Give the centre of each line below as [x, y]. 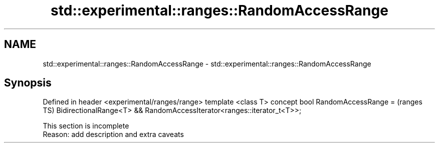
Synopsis [28, 83]
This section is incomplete [86, 126]
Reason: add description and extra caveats [113, 134]
